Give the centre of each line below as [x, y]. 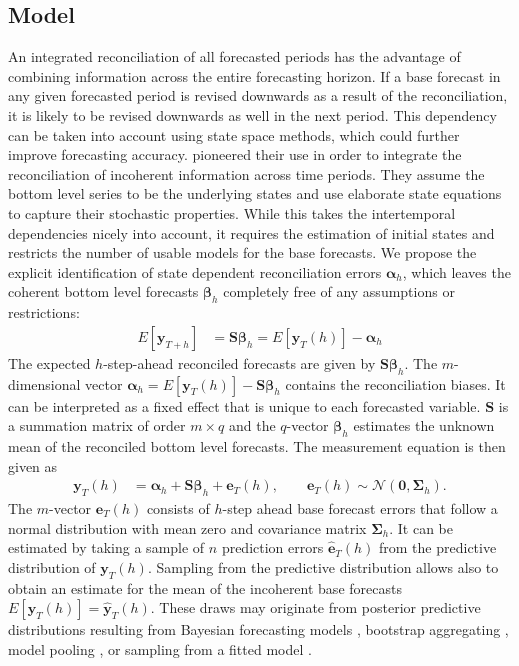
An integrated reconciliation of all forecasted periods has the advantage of [234, 56]
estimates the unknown [424, 425]
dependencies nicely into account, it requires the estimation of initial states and [251, 232]
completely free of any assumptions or [339, 291]
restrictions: [44, 312]
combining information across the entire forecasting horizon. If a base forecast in [254, 75]
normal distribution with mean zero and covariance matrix [187, 527]
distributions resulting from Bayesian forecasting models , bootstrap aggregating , [258, 629]
